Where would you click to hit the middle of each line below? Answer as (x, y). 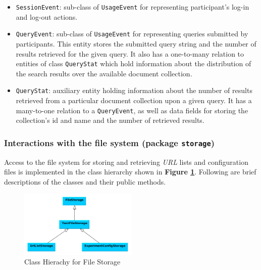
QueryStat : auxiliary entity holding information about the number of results (134, 90)
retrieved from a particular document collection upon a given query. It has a (134, 100)
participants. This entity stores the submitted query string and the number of (136, 43)
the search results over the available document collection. (104, 73)
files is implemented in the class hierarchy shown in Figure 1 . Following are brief (130, 172)
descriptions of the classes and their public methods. (85, 181)
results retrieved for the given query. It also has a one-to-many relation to (130, 53)
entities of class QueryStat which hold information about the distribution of (134, 63)
